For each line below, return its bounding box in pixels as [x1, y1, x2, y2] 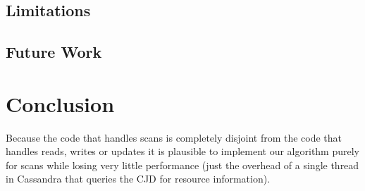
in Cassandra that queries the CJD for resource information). [6, 171, 271, 186]
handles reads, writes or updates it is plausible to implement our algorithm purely [6, 144, 359, 159]
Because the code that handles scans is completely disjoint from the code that [6, 130, 342, 144]
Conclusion [6, 89, 115, 118]
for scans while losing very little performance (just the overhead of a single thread [6, 157, 359, 172]
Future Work [6, 41, 102, 63]
